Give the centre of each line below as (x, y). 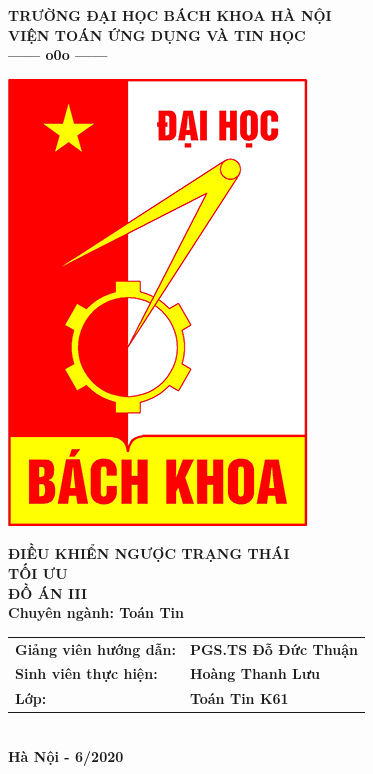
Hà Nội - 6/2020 (66, 755)
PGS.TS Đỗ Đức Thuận (273, 648)
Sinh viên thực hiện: (86, 673)
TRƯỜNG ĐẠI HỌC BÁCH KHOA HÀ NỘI (170, 15)
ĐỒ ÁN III (48, 592)
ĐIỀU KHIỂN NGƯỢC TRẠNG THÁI (149, 553)
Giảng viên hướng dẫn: (95, 648)
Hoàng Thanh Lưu (254, 673)
